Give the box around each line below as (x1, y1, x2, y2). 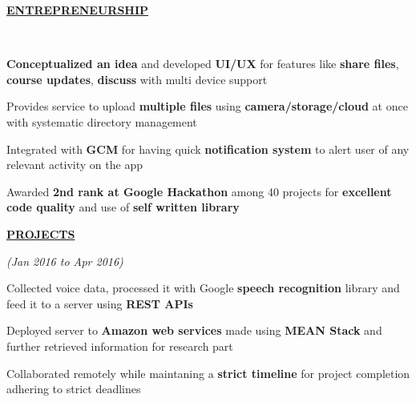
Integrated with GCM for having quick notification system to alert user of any (6, 140, 410, 157)
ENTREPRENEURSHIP (6, 2, 149, 18)
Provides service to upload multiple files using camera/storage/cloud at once (6, 98, 408, 115)
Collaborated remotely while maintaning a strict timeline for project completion (6, 364, 410, 381)
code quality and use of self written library (6, 199, 240, 215)
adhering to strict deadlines (6, 380, 141, 397)
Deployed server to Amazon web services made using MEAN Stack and (6, 322, 382, 339)
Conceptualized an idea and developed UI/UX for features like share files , (6, 55, 399, 72)
